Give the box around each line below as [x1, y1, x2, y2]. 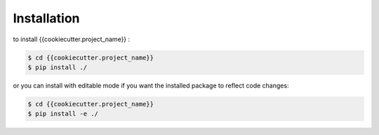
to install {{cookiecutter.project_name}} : [13, 35, 131, 43]
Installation [13, 10, 80, 26]
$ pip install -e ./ [27, 110, 98, 118]
